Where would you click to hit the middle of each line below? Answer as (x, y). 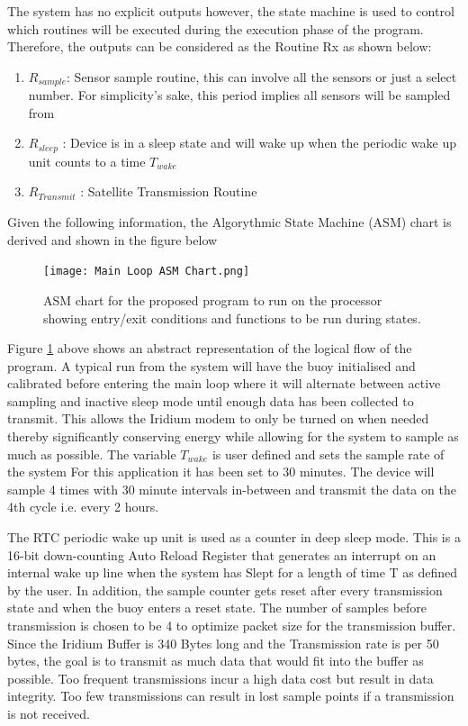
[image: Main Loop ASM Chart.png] (147, 272)
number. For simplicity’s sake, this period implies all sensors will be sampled (239, 95)
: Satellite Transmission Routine (169, 191)
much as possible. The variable (92, 454)
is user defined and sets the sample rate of (328, 454)
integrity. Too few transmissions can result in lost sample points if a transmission (231, 696)
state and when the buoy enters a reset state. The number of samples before (217, 608)
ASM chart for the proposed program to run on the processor (213, 299)
